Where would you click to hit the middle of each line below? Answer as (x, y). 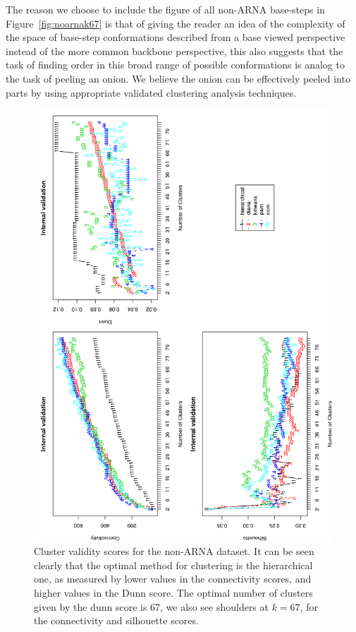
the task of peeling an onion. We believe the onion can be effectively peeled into (178, 78)
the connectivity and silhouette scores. (116, 620)
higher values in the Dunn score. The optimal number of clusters (173, 593)
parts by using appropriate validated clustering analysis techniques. (151, 92)
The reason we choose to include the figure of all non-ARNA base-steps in (165, 9)
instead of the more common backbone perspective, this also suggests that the (174, 50)
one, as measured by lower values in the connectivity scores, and (173, 579)
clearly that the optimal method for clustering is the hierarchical (173, 565)
